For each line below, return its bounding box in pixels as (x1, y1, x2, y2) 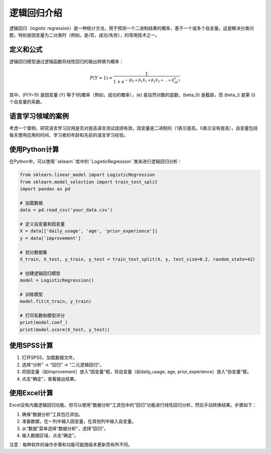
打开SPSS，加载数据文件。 (22, 354, 77, 360)
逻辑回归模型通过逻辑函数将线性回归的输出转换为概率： (9, 58, 124, 64)
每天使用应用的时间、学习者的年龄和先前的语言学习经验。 (9, 132, 128, 138)
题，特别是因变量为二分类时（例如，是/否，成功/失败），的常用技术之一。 (9, 32, 160, 38)
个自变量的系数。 (9, 99, 45, 105)
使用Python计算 (9, 145, 59, 154)
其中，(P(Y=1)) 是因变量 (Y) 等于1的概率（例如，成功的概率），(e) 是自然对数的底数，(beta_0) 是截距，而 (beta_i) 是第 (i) (9, 92, 256, 98)
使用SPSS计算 (9, 341, 53, 350)
